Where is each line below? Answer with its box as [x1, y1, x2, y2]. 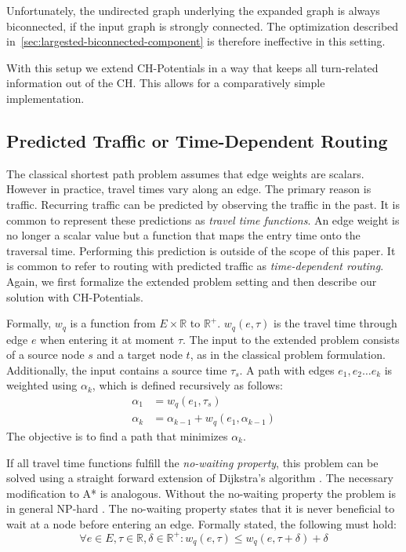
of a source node [6, 346, 85, 363]
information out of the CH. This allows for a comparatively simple [6, 75, 325, 91]
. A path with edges [239, 361, 335, 378]
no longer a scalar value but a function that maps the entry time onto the [6, 227, 361, 243]
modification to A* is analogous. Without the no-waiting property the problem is [6, 484, 396, 501]
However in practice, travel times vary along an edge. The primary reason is [6, 181, 372, 197]
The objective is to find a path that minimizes [6, 427, 228, 444]
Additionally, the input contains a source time [6, 361, 227, 378]
